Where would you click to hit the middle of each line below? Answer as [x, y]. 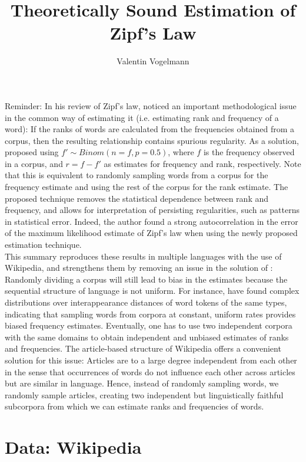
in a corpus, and [34, 163]
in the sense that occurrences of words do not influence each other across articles [150, 371]
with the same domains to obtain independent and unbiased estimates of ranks [147, 337]
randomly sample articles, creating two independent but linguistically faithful [144, 394]
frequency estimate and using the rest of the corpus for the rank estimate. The [147, 187]
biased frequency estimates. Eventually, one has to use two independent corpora [149, 325]
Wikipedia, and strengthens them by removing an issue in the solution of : [139, 268]
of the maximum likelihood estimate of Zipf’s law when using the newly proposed [151, 233]
